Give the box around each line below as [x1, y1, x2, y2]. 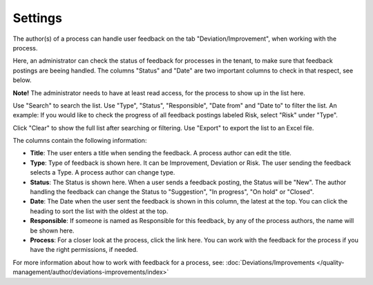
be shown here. [30, 226, 75, 235]
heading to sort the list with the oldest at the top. [30, 207, 169, 215]
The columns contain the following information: [12, 137, 147, 145]
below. [12, 76, 32, 84]
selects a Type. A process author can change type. [30, 168, 175, 177]
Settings [12, 10, 62, 26]
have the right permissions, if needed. [30, 246, 138, 254]
